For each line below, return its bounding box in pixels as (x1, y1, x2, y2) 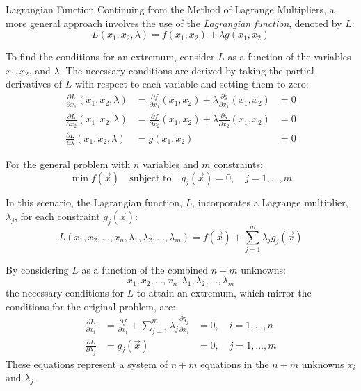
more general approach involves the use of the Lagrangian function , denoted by (6, 15, 342, 30)
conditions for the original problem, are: (6, 299, 176, 313)
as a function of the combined (81, 262, 209, 276)
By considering (6, 262, 69, 276)
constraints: (214, 156, 263, 171)
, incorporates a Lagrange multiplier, (192, 195, 348, 210)
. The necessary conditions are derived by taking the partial (59, 63, 314, 77)
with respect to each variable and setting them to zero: (74, 76, 309, 91)
